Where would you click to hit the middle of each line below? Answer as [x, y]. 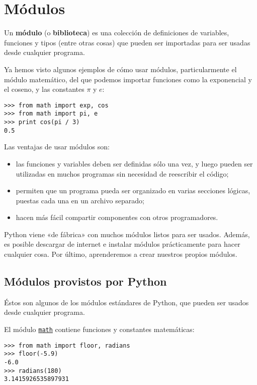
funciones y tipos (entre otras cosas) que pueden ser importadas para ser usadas [127, 42]
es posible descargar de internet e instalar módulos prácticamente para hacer [122, 244]
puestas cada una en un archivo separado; [80, 200]
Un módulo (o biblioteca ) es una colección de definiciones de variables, [117, 33]
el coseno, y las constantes [44, 89]
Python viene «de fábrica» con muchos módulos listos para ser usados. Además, [127, 234]
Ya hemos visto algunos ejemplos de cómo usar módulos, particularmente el [120, 69]
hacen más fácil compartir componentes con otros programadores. [117, 217]
